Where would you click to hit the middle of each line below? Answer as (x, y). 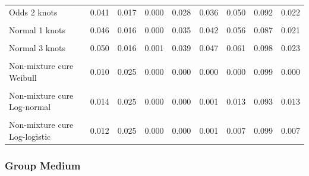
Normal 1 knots (37, 29)
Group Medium (43, 166)
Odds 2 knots (33, 12)
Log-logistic (30, 136)
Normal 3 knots (37, 47)
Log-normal (30, 107)
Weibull (23, 77)
